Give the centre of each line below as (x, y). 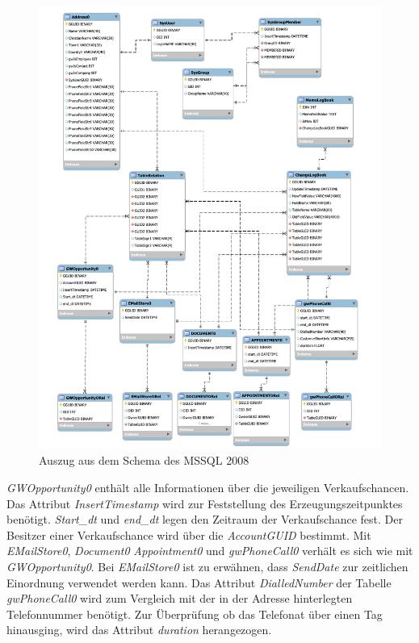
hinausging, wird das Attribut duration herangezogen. (139, 630)
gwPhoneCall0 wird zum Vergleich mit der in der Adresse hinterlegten (180, 598)
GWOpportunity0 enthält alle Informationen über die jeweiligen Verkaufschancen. (208, 488)
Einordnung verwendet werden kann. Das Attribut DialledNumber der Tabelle (199, 582)
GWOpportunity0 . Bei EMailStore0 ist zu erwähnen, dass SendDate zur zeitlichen (207, 567)
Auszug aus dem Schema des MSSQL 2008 (144, 460)
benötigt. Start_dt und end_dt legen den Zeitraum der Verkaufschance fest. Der (205, 519)
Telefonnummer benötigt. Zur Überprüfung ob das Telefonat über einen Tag (195, 614)
